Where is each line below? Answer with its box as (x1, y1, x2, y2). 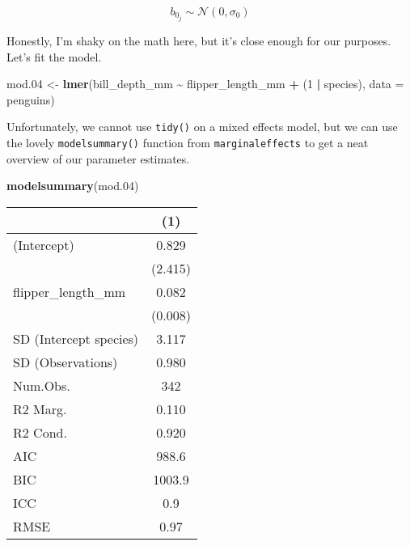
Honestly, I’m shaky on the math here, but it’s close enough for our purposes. (6, 32, 391, 49)
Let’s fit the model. (6, 48, 102, 65)
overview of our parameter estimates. (6, 150, 190, 167)
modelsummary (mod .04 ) (6, 177, 139, 194)
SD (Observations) (13, 352, 118, 371)
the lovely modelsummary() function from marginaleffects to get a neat (6, 134, 369, 151)
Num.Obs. (13, 375, 70, 395)
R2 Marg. (13, 399, 67, 418)
